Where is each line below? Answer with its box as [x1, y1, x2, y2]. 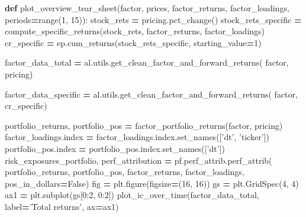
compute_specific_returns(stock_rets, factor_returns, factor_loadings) [5, 25, 265, 37]
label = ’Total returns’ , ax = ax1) [5, 200, 119, 212]
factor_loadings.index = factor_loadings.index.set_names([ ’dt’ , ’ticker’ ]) [5, 131, 270, 143]
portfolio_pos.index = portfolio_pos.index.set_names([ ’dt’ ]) [5, 142, 225, 154]
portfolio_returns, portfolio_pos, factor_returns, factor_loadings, [5, 166, 244, 178]
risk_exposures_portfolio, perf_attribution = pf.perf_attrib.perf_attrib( [5, 154, 272, 166]
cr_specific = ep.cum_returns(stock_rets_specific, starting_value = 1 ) [5, 36, 262, 48]
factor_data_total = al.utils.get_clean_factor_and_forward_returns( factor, [5, 56, 289, 69]
